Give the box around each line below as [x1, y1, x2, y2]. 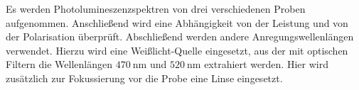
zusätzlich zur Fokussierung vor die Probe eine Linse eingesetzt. [6, 70, 283, 85]
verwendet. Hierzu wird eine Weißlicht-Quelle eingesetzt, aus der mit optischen [6, 43, 348, 57]
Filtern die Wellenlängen [6, 57, 112, 72]
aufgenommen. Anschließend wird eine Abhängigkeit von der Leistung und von [6, 15, 348, 30]
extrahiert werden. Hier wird [204, 57, 328, 72]
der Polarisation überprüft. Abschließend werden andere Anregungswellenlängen [6, 29, 354, 44]
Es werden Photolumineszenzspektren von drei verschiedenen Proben [6, 1, 306, 16]
